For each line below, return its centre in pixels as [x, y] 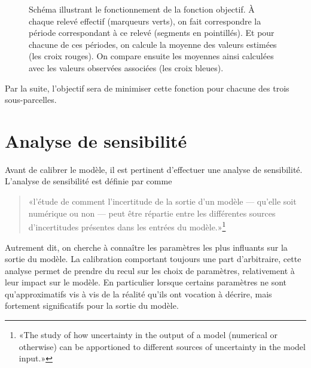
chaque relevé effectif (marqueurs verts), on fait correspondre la [145, 21]
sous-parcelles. [31, 100]
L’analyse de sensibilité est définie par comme [89, 181]
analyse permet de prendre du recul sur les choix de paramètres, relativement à [150, 270]
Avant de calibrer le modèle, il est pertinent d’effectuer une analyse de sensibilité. [154, 169]
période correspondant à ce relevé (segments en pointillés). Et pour [152, 33]
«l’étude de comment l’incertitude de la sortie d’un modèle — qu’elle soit [162, 201]
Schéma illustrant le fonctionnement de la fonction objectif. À [142, 9]
